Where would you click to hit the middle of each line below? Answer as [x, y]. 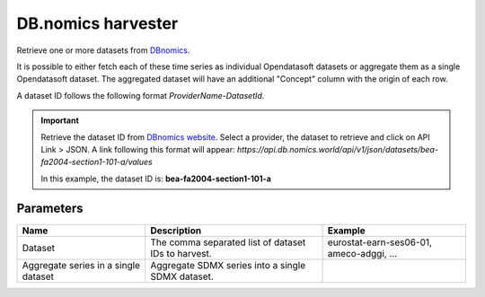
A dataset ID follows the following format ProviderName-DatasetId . [141, 95]
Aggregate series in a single [81, 265]
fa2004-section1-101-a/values [97, 162]
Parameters [50, 209]
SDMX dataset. [182, 276]
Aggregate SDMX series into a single [228, 265]
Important [60, 120]
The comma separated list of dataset [228, 242]
